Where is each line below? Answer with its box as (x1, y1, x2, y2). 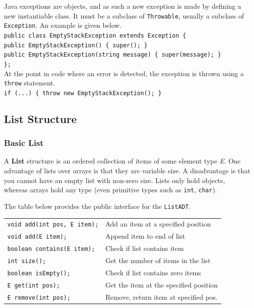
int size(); (7, 258, 46, 265)
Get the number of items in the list (105, 255, 211, 266)
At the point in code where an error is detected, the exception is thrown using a (4, 68, 244, 78)
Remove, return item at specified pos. (105, 291, 218, 302)
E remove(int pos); (7, 294, 70, 301)
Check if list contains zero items (105, 267, 201, 277)
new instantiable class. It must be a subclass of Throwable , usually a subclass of (4, 10, 244, 21)
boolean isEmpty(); (7, 269, 70, 277)
